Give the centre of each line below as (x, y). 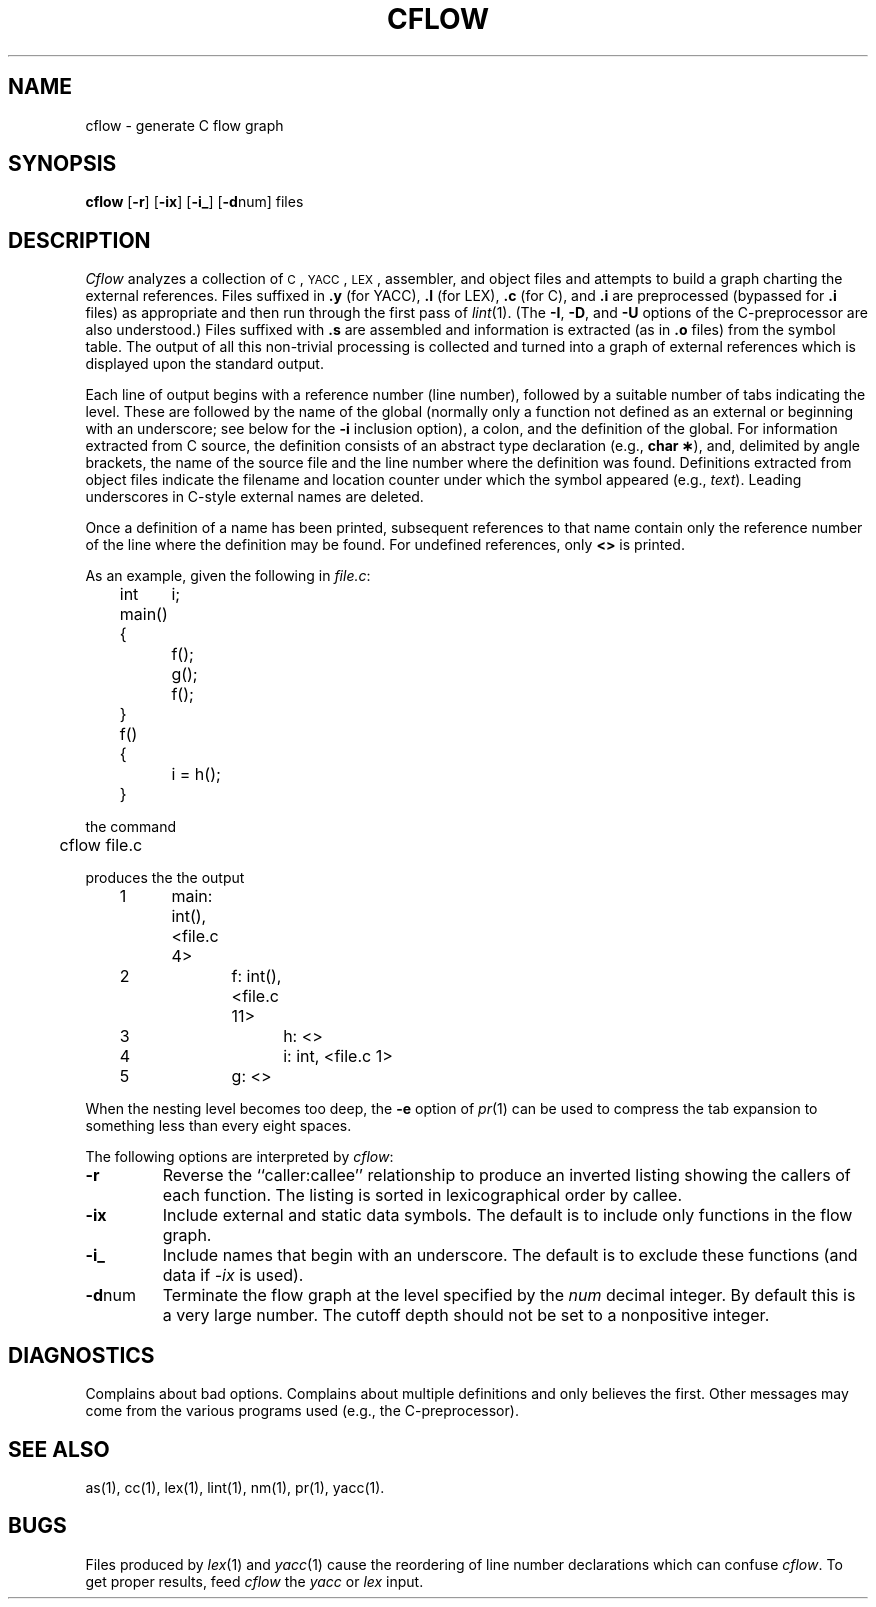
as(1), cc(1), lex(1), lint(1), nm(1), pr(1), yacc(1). (235, 1487)
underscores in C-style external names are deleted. (254, 497)
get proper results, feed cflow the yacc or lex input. (254, 1581)
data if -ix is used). (233, 1275)
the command (130, 827)
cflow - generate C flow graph (184, 125)
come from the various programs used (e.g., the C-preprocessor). (302, 1411)
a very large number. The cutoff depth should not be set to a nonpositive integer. (466, 1315)
